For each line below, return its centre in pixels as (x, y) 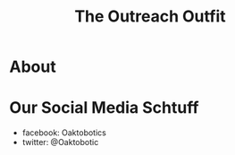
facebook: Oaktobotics (64, 133)
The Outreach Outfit (150, 17)
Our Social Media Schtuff (104, 108)
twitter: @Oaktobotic (60, 142)
